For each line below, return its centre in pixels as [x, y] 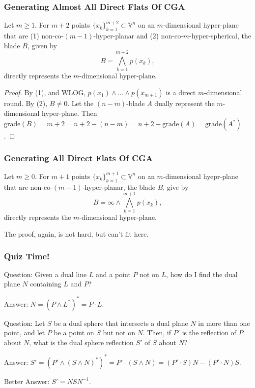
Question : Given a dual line [45, 274]
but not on [119, 333]
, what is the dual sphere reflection [81, 342]
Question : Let [25, 323]
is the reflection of [209, 333]
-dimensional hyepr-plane [200, 176]
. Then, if [157, 333]
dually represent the [184, 103]
